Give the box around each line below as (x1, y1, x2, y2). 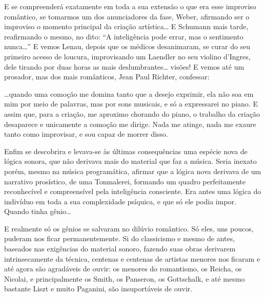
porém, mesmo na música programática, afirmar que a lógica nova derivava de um (4, 165, 261, 176)
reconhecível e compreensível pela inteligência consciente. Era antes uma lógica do (4, 186, 261, 197)
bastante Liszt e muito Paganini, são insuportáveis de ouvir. (4, 283, 193, 294)
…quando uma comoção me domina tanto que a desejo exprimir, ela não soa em (4, 88, 254, 99)
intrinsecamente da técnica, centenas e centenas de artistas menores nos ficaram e (4, 253, 260, 264)
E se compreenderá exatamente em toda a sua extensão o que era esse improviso (4, 1, 256, 11)
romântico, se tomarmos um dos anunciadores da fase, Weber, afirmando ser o (4, 11, 250, 22)
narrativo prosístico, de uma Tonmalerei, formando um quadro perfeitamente (4, 176, 246, 186)
